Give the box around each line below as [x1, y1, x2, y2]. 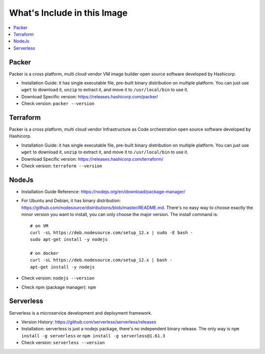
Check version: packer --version [21, 101, 95, 107]
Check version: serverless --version [21, 340, 105, 346]
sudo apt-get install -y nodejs [30, 236, 108, 242]
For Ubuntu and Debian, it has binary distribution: [21, 198, 121, 204]
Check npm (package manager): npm [21, 284, 96, 290]
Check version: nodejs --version [21, 275, 95, 281]
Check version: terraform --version [21, 163, 103, 169]
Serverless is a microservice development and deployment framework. [9, 310, 152, 316]
